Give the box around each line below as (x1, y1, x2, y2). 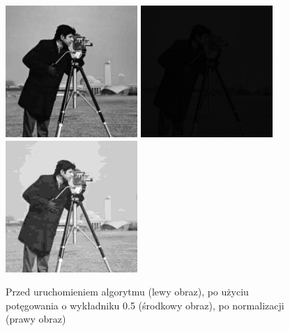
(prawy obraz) (6, 311, 66, 326)
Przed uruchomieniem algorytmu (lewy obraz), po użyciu (6, 284, 249, 299)
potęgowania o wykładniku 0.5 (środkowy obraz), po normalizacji (6, 298, 284, 312)
